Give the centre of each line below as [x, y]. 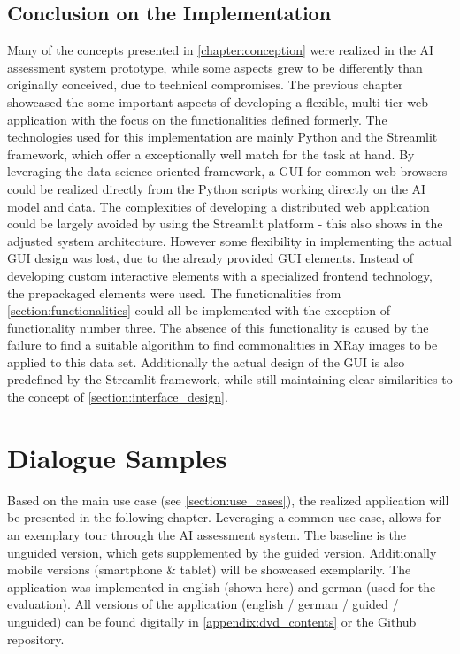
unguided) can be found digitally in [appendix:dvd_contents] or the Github [212, 621]
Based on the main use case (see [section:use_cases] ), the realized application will [228, 500]
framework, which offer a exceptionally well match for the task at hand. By [211, 154]
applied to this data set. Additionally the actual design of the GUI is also [206, 362]
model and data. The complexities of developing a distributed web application [218, 206]
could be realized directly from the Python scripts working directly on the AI [217, 188]
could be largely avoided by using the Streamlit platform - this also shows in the [225, 223]
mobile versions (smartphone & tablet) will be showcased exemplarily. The [209, 569]
